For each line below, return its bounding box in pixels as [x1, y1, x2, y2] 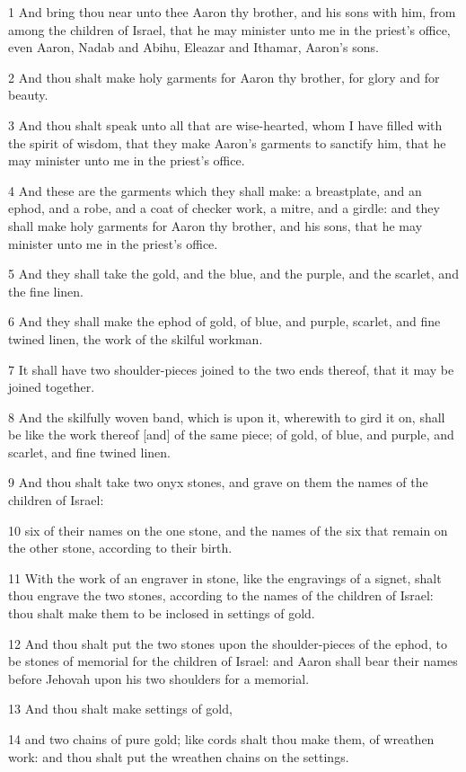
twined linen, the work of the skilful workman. [8, 329, 263, 348]
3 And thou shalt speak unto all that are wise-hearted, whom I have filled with [8, 115, 443, 134]
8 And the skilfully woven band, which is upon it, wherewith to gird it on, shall [8, 407, 445, 426]
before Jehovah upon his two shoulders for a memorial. [8, 669, 310, 688]
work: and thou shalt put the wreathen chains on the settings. [8, 747, 349, 766]
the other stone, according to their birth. [8, 538, 233, 557]
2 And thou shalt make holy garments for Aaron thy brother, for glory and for [8, 67, 440, 86]
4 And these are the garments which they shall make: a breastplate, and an [8, 181, 422, 200]
